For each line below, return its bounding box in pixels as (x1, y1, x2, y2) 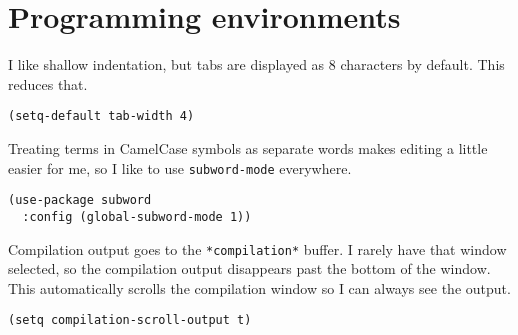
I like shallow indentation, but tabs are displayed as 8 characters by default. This (8, 54, 505, 75)
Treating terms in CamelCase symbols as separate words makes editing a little (8, 137, 488, 158)
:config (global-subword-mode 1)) (22, 209, 252, 224)
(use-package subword (8, 193, 152, 208)
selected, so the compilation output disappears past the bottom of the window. (8, 258, 491, 279)
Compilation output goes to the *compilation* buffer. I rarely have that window (8, 238, 507, 259)
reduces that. (8, 73, 88, 94)
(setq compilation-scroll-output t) (8, 313, 252, 328)
